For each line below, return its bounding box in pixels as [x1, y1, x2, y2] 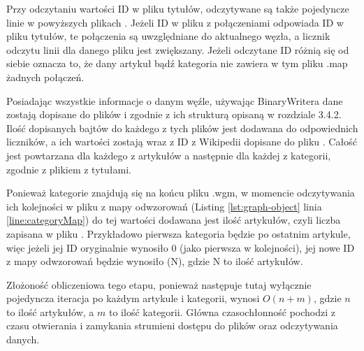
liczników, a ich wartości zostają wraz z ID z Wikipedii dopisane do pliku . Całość [6, 134, 357, 149]
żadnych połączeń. [6, 69, 85, 84]
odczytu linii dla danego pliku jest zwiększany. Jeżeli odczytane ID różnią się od [6, 42, 349, 57]
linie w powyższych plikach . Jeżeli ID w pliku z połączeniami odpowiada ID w [6, 15, 344, 29]
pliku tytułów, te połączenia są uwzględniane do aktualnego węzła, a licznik [6, 29, 330, 43]
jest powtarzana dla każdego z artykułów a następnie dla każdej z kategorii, [6, 148, 331, 162]
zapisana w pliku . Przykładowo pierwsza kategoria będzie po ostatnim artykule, [6, 226, 351, 241]
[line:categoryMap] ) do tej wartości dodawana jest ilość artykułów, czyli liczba [6, 213, 341, 227]
